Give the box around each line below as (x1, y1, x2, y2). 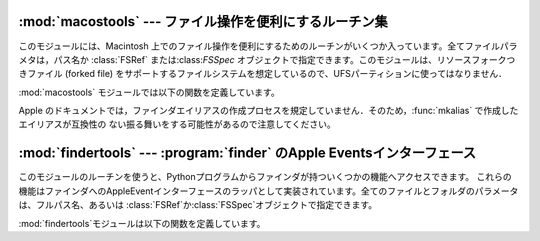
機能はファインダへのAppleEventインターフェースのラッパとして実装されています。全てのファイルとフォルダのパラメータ (18, 185, 519, 197)
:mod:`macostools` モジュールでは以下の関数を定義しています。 (18, 86, 280, 98)
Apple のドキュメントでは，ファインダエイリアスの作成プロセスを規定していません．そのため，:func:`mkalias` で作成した (18, 105, 519, 117)
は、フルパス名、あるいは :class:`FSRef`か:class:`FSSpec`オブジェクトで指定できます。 (18, 199, 378, 211)
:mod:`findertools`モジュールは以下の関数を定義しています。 (18, 217, 266, 229)
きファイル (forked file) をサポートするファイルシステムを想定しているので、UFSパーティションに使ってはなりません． (18, 68, 507, 80)
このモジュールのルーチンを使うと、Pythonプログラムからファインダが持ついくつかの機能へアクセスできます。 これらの (18, 171, 512, 183)
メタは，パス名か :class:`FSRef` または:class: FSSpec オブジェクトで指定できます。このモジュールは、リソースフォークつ (18, 53, 516, 65)
